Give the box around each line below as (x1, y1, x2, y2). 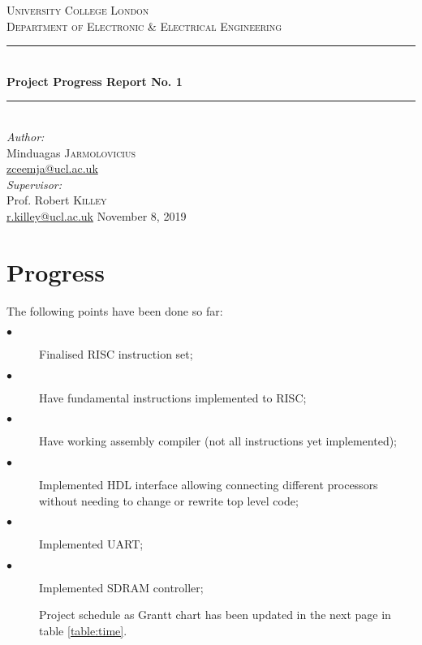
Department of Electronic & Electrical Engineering (6, 17, 282, 34)
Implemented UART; (39, 535, 144, 553)
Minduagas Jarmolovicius (6, 144, 136, 161)
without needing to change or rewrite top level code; (39, 492, 299, 509)
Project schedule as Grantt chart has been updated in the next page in (39, 606, 391, 623)
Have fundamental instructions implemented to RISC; (39, 389, 307, 406)
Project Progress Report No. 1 (6, 72, 183, 89)
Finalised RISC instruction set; (39, 346, 193, 363)
